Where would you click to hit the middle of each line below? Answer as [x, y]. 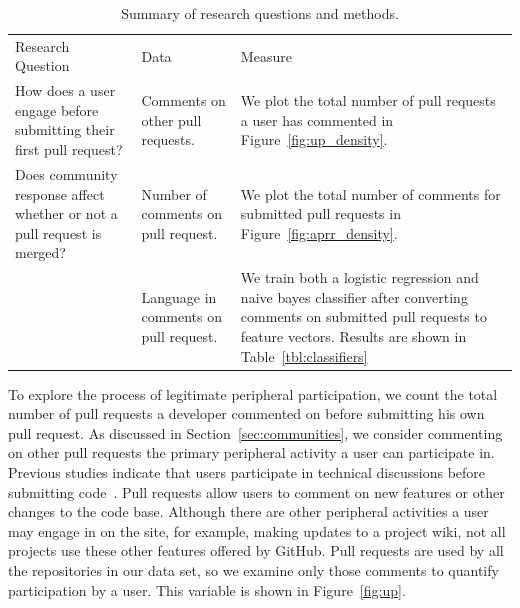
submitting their [65, 129]
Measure [266, 55]
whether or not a [66, 213]
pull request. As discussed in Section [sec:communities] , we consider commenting [255, 432]
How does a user [65, 90]
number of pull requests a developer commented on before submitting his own [246, 413]
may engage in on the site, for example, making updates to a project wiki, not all [257, 530]
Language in [179, 296]
